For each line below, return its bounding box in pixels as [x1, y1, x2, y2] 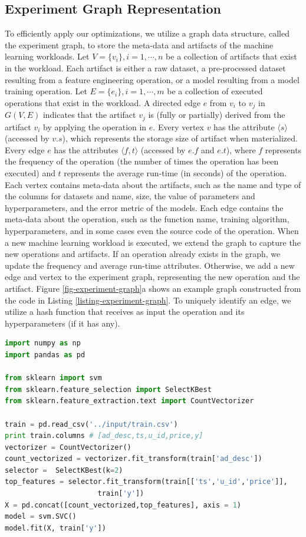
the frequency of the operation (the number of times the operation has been [5, 155, 279, 167]
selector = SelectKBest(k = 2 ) [5, 466, 123, 475]
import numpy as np [5, 339, 81, 348]
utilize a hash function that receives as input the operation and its [5, 305, 245, 318]
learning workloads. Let [5, 50, 90, 62]
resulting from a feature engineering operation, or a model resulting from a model [5, 73, 300, 85]
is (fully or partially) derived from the [148, 108, 285, 121]
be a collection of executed [167, 85, 263, 97]
